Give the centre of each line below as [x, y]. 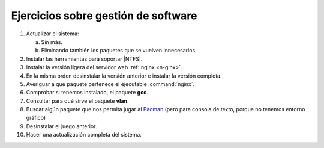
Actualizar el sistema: [52, 34]
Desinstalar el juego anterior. [61, 126]
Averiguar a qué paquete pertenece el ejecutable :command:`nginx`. [110, 84]
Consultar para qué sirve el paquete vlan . [77, 101]
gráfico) [36, 118]
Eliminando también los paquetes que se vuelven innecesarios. [119, 51]
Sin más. [52, 42]
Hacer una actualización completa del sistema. [84, 135]
